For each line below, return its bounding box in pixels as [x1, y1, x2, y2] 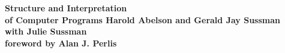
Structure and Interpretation [5, 2, 127, 14]
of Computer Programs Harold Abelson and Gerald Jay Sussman [5, 13, 280, 26]
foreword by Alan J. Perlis [5, 36, 117, 49]
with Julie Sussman [5, 25, 87, 38]
